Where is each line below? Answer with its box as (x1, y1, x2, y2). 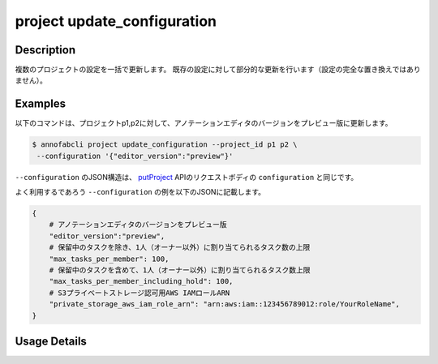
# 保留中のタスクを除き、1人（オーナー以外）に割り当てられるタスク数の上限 (49, 243, 311, 252)
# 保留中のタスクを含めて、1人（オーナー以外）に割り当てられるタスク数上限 (49, 266, 311, 275)
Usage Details (15, 335, 87, 349)
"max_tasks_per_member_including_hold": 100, (49, 276, 234, 286)
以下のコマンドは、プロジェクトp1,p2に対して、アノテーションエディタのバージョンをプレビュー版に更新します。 (15, 118, 393, 128)
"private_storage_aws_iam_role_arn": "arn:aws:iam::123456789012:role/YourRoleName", (49, 300, 401, 309)
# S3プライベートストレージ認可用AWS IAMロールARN (49, 288, 230, 298)
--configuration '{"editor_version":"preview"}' (36, 151, 234, 161)
